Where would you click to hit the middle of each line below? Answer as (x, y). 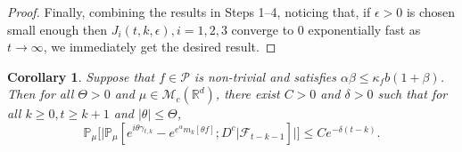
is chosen (431, 12)
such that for (412, 94)
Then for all (41, 94)
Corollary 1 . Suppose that (81, 76)
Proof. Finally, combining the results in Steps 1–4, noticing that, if (189, 12)
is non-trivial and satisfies (265, 76)
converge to (263, 29)
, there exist (247, 94)
